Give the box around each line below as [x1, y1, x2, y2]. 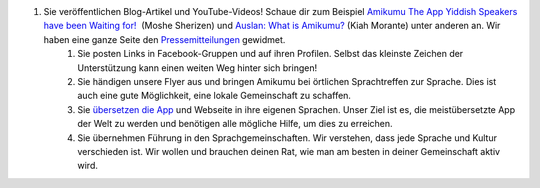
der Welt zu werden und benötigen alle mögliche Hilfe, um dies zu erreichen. [77, 118, 394, 130]
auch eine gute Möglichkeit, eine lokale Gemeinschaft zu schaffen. [77, 90, 352, 102]
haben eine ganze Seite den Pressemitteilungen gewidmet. [43, 33, 286, 45]
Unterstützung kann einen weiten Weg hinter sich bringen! [77, 61, 318, 74]
